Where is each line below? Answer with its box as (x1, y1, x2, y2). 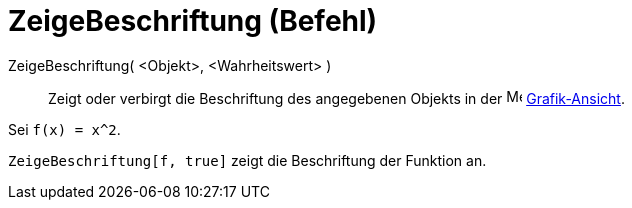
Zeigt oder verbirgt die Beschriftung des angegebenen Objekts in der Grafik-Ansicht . (48, 89, 625, 107)
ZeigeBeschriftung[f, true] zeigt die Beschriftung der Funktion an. (8, 151, 487, 169)
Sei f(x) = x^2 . (8, 120, 121, 138)
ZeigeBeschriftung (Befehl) (8, 4, 378, 38)
